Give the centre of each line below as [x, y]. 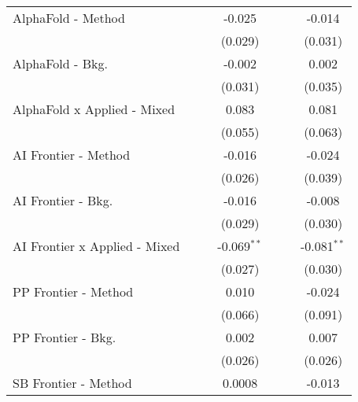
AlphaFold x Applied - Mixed [94, 109]
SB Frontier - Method [72, 383]
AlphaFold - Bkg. [60, 63]
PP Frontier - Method [73, 291]
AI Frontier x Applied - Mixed [96, 246]
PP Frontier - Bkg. [65, 337]
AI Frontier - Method [72, 155]
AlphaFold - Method [69, 18]
